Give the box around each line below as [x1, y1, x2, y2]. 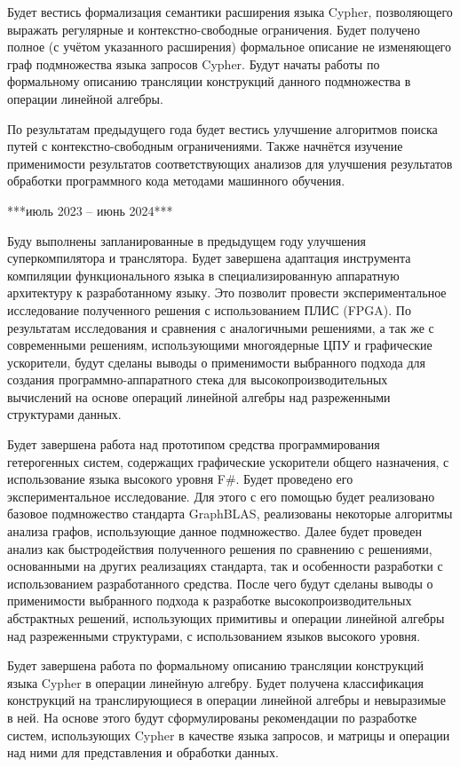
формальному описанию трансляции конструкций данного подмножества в [7, 72, 411, 91]
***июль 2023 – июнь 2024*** [7, 201, 173, 219]
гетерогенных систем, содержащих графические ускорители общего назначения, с [7, 452, 449, 470]
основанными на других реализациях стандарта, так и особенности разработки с [7, 557, 443, 575]
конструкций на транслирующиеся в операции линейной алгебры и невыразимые [7, 691, 446, 709]
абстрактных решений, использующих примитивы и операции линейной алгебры [7, 609, 445, 627]
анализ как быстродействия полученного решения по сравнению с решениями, [7, 539, 432, 557]
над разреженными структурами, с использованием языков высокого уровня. [7, 626, 421, 644]
